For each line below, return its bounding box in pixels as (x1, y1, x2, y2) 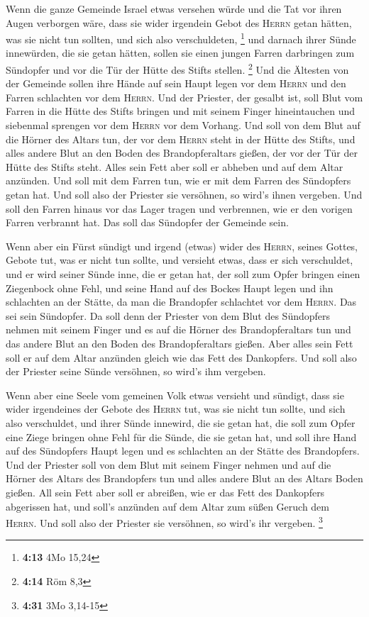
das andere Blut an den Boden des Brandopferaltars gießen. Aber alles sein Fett (6, 335, 353, 350)
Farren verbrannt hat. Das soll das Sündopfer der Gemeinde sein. (6, 215, 289, 230)
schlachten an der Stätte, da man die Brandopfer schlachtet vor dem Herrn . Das (6, 294, 357, 309)
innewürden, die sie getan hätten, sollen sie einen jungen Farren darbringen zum (6, 45, 355, 60)
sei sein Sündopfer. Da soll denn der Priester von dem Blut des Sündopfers (6, 308, 331, 323)
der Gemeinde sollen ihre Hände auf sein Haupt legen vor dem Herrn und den (6, 76, 346, 91)
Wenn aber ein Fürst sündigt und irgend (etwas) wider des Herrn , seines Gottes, (6, 238, 358, 253)
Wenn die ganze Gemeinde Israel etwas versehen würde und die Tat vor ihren (6, 1, 342, 16)
